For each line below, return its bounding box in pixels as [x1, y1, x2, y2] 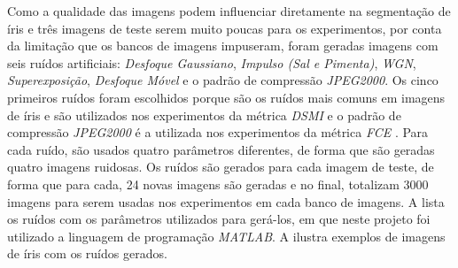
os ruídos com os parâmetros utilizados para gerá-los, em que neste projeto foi [7, 210, 431, 228]
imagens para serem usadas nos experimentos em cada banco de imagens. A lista [7, 192, 445, 211]
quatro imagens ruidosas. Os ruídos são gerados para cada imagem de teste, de [7, 157, 434, 176]
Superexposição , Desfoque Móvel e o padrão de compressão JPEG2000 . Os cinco [7, 71, 439, 89]
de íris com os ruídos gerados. [7, 244, 167, 263]
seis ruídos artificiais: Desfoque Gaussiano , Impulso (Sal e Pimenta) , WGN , [7, 53, 416, 72]
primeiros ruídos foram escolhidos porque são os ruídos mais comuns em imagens [7, 88, 446, 106]
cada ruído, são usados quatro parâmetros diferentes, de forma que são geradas [7, 140, 435, 158]
